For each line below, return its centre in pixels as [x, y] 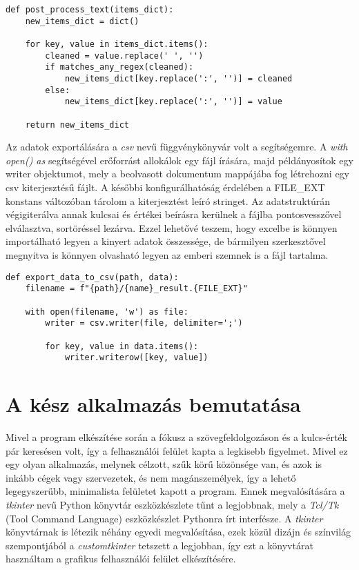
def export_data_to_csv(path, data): [92, 277]
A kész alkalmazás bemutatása [153, 404]
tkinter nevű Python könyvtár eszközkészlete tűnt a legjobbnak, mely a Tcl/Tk [172, 504]
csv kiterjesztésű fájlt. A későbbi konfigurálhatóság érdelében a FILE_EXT [165, 187]
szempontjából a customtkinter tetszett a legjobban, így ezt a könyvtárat [159, 545]
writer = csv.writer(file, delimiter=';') [144, 323]
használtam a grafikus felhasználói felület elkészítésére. [121, 559]
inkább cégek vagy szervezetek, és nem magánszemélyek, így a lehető [151, 477]
